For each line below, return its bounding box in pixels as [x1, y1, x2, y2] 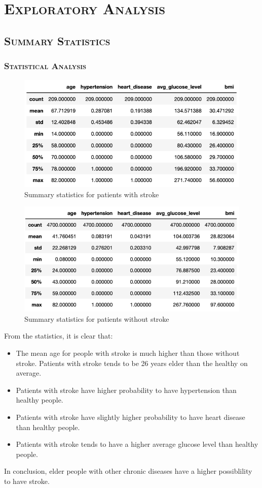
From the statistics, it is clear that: [4, 330, 113, 341]
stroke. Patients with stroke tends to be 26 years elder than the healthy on [16, 357, 248, 368]
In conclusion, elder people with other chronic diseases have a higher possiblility [4, 466, 252, 476]
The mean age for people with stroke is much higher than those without [16, 348, 240, 358]
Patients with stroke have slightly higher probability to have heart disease [16, 411, 245, 422]
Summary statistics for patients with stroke [24, 189, 159, 199]
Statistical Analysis [4, 59, 87, 72]
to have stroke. [4, 475, 50, 486]
